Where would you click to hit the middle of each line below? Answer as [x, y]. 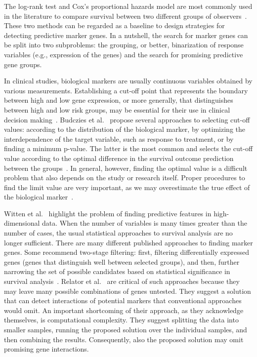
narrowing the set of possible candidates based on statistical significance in [117, 271]
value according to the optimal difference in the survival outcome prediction [119, 158]
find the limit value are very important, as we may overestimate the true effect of [127, 187]
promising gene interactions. [46, 349]
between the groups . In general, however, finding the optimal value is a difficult [126, 168]
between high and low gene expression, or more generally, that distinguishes [119, 100]
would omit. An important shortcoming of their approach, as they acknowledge [124, 310]
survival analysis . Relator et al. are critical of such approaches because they [122, 281]
